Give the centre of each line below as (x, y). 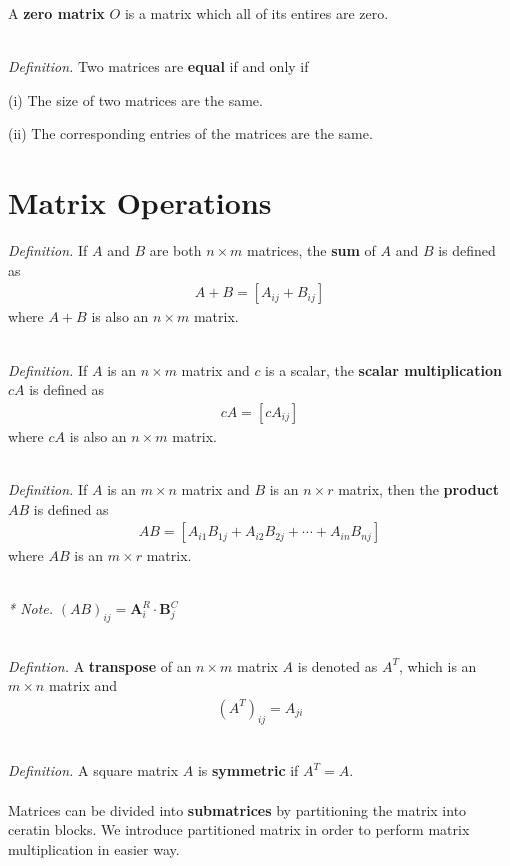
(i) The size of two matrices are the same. (135, 99)
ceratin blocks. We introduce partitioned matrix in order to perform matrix (239, 829)
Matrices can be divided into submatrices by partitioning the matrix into (237, 809)
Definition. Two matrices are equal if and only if (158, 66)
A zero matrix (56, 13)
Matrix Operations (140, 202)
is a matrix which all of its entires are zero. (256, 13)
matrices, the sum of (311, 250)
